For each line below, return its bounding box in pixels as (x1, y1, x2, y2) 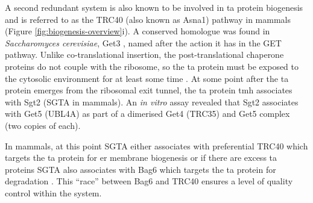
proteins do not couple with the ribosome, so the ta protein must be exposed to (5, 60, 299, 72)
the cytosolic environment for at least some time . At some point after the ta (5, 72, 289, 84)
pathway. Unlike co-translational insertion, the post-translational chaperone (5, 48, 284, 61)
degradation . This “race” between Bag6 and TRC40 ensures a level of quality (5, 175, 293, 187)
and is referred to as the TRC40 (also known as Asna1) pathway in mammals (5, 13, 291, 25)
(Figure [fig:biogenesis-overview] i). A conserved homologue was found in (5, 25, 270, 37)
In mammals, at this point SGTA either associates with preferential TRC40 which (5, 139, 308, 152)
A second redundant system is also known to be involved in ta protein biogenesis (5, 1, 303, 13)
